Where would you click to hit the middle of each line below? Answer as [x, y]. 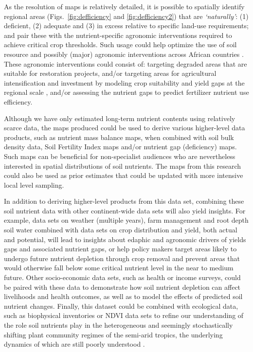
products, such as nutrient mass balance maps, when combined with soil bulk [119, 137]
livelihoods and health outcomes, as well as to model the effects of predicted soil [123, 296]
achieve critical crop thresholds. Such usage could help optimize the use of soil [120, 44]
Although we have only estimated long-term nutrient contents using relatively [120, 118]
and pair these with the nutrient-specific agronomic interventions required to [118, 35]
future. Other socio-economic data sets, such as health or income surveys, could [122, 277]
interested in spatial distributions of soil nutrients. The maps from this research [123, 166]
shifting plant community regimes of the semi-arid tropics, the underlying [113, 334]
